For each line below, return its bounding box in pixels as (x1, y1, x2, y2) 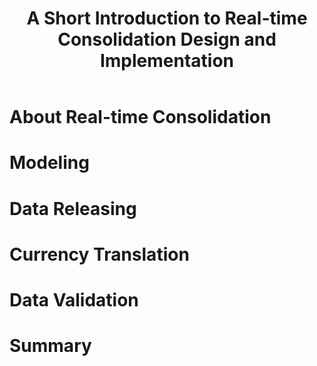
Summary (9, 335, 92, 357)
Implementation (99, 50, 235, 72)
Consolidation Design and (57, 28, 277, 51)
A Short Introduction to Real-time (26, 7, 308, 30)
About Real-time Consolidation (9, 106, 272, 129)
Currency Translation (9, 243, 190, 266)
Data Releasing (9, 197, 137, 220)
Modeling (9, 152, 90, 174)
